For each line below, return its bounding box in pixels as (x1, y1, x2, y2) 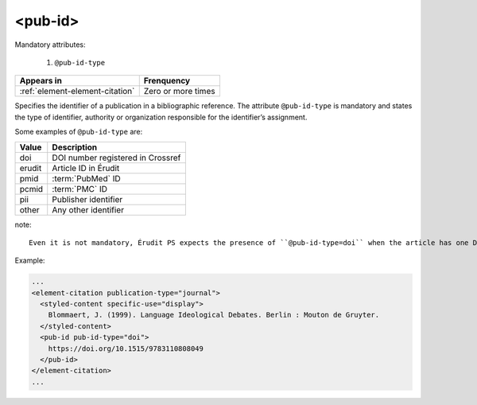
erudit (19, 162, 42, 173)
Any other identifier (52, 204, 125, 215)
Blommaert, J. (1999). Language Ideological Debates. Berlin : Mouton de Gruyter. (48, 310, 380, 320)
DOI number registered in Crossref (52, 152, 181, 163)
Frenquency (143, 76, 191, 87)
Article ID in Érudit (52, 162, 120, 173)
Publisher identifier (52, 193, 123, 204)
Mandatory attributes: (14, 40, 87, 49)
